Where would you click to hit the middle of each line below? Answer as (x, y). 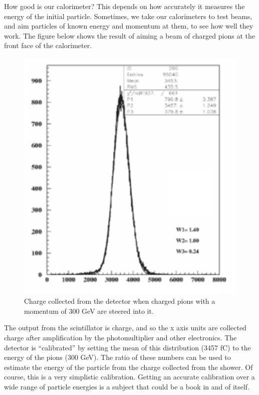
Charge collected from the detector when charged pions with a (120, 301)
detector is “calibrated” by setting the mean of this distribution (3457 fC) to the (127, 347)
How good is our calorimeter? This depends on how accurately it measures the (124, 6)
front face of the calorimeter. (48, 45)
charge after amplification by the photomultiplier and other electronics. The (120, 337)
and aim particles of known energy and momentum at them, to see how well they (129, 26)
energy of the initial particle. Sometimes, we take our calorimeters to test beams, (128, 16)
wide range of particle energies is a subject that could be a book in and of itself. (127, 386)
